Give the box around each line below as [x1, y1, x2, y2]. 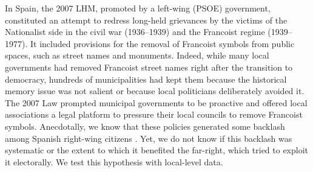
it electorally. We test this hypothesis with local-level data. [5, 155, 223, 168]
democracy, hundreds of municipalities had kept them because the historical [5, 72, 287, 85]
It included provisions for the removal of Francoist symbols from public [30, 37, 295, 49]
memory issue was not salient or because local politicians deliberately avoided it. [5, 84, 305, 97]
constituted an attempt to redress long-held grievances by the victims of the [5, 13, 288, 26]
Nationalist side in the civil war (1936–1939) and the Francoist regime [5, 25, 265, 38]
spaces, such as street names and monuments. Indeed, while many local [5, 49, 269, 62]
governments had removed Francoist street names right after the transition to [5, 60, 293, 73]
